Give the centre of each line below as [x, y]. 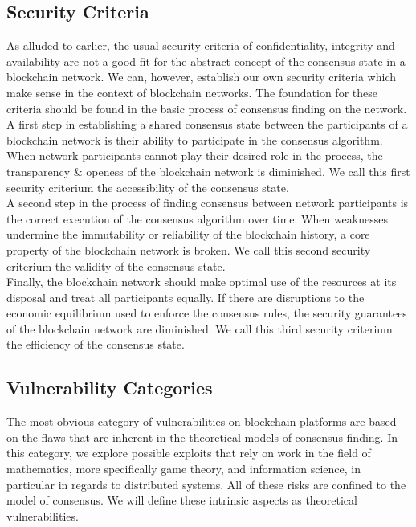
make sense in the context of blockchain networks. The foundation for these [192, 92]
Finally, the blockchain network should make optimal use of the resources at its [202, 282]
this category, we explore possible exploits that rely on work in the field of [189, 453]
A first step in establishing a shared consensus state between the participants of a [207, 124]
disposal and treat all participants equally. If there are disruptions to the [186, 297]
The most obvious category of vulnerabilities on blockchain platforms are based [202, 421]
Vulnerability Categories [110, 388]
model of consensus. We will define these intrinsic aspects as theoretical [182, 500]
